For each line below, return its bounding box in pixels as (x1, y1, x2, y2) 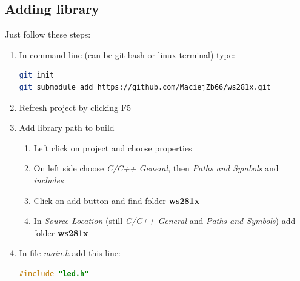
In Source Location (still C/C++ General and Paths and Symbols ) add (33, 214, 296, 227)
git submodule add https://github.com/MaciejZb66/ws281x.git (19, 82, 272, 91)
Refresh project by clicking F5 (19, 101, 131, 113)
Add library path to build (19, 121, 115, 134)
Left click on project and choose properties (33, 141, 192, 154)
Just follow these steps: (5, 28, 91, 41)
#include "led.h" (19, 269, 89, 278)
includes (33, 173, 64, 186)
